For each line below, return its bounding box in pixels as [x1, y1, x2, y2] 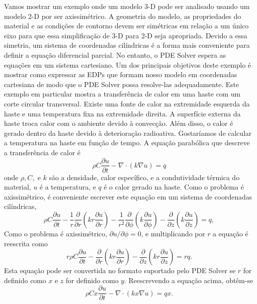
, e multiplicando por [141, 228, 205, 238]
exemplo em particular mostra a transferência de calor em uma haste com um [4, 89, 241, 99]
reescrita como [4, 238, 48, 248]
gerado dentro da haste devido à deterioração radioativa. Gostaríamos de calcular [4, 127, 252, 138]
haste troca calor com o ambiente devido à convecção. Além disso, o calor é [4, 118, 233, 128]
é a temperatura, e [39, 182, 96, 192]
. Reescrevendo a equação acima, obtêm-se [124, 275, 253, 285]
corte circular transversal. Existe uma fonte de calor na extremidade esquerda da [4, 98, 250, 108]
